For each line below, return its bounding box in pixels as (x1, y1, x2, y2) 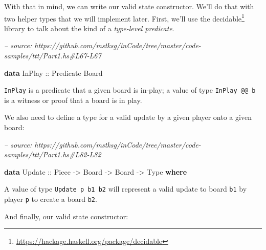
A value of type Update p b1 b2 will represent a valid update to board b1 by (4, 183, 247, 194)
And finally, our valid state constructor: (4, 211, 128, 221)
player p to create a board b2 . (4, 194, 97, 204)
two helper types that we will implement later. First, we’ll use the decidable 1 (4, 11, 245, 24)
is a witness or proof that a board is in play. (4, 94, 142, 105)
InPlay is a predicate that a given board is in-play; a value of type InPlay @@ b (4, 85, 256, 95)
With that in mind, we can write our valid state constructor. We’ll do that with (4, 1, 254, 11)
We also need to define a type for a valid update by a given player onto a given (4, 112, 252, 122)
